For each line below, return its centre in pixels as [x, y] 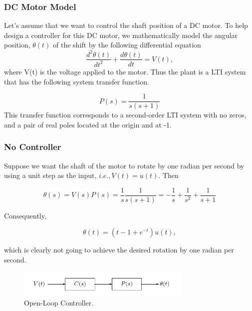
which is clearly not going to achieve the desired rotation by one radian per [119, 250]
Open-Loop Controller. [59, 302]
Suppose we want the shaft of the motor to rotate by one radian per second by [124, 165]
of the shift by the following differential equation [127, 45]
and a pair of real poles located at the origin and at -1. [88, 124]
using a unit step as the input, [50, 175]
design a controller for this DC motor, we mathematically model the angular [121, 35]
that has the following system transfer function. [77, 81]
